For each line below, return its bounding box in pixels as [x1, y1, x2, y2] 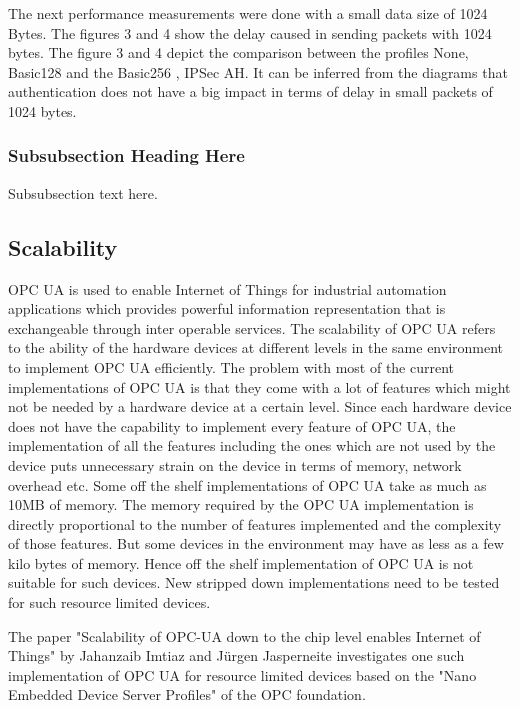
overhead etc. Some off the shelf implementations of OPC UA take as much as [8, 474, 487, 495]
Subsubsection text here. [8, 182, 158, 203]
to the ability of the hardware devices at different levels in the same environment [8, 337, 504, 358]
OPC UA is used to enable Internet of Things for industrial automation [8, 278, 447, 299]
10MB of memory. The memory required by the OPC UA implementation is [8, 494, 474, 515]
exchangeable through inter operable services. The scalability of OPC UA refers [8, 317, 496, 338]
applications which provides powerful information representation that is [8, 298, 446, 319]
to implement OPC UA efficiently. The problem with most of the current [8, 356, 455, 377]
